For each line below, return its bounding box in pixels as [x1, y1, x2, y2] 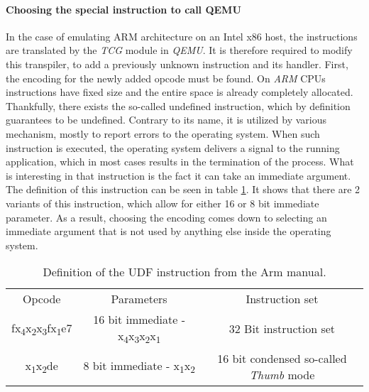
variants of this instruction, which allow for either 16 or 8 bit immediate [6, 195, 319, 210]
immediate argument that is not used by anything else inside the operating [6, 224, 331, 239]
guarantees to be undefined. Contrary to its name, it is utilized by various [6, 112, 326, 127]
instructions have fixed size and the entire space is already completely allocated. [6, 85, 353, 99]
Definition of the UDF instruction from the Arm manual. [43, 263, 326, 281]
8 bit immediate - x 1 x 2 [83, 357, 195, 376]
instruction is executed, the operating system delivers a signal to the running [6, 140, 340, 155]
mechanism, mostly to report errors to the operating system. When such [6, 126, 320, 141]
